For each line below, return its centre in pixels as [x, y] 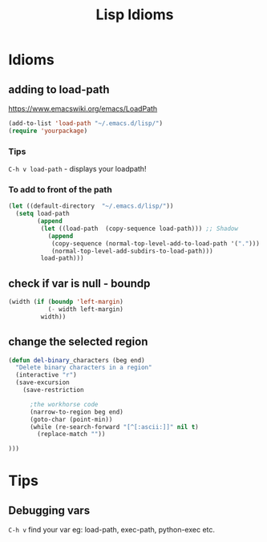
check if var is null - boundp [79, 283]
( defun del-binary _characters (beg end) [77, 360]
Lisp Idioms [135, 15]
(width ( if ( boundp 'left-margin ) [66, 302]
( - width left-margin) [86, 309]
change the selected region [78, 342]
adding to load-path [59, 89]
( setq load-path [42, 214]
